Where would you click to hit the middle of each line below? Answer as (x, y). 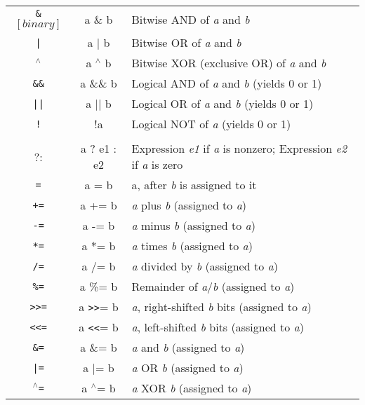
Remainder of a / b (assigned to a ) (213, 286)
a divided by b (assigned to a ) (205, 266)
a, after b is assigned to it (194, 185)
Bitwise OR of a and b (186, 42)
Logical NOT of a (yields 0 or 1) (211, 124)
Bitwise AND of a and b (191, 19)
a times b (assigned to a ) (192, 246)
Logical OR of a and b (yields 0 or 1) (223, 103)
